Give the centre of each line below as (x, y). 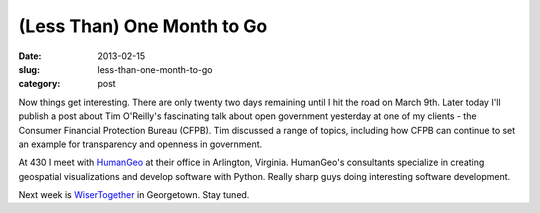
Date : (30, 56)
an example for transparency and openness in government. (140, 144)
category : (39, 84)
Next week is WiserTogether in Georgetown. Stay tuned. (134, 195)
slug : (29, 69)
